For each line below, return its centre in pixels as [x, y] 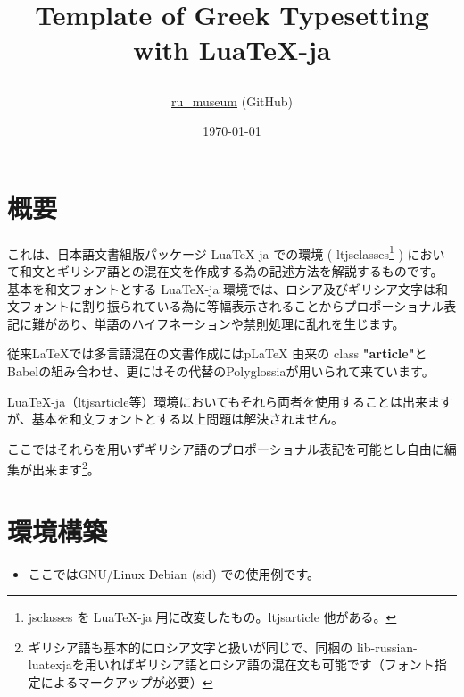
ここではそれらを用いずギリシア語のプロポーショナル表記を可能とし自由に [226, 448]
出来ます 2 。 [66, 468]
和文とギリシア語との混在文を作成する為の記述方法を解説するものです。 [231, 270]
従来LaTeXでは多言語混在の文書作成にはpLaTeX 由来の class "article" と [217, 353]
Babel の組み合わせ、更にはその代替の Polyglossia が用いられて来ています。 [221, 370]
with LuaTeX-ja [232, 50]
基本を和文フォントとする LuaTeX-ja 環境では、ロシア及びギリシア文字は [222, 288]
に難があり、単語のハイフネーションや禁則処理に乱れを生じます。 [212, 323]
